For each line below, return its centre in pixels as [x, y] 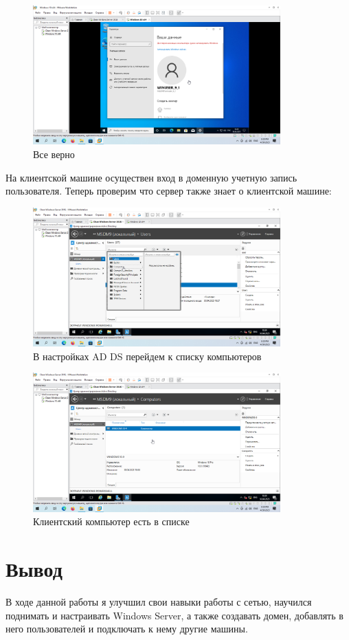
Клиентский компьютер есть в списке [111, 521]
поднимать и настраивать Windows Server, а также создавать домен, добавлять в [174, 615]
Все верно [54, 154]
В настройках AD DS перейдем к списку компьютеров [147, 356]
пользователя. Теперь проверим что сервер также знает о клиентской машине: [169, 191]
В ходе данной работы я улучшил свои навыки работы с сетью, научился [159, 601]
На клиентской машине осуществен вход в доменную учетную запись [151, 177]
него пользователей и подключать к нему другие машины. [127, 629]
